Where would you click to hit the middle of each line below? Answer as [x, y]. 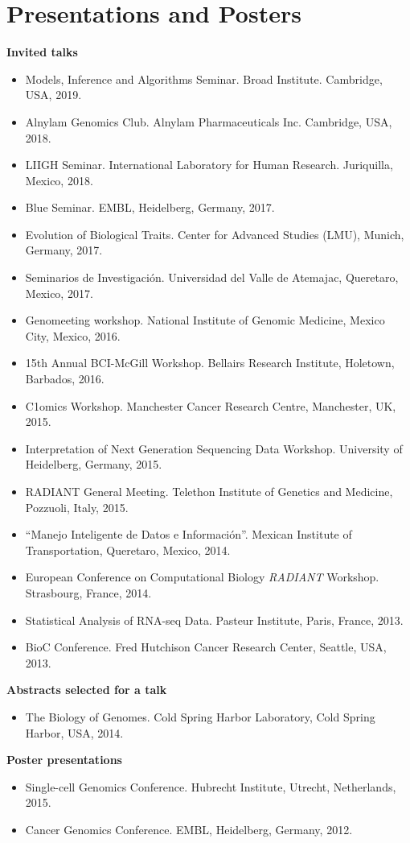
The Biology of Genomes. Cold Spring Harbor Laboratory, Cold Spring [200, 716]
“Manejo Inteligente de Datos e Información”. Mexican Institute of [189, 534]
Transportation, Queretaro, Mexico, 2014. [128, 550]
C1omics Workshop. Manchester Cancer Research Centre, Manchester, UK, [211, 405]
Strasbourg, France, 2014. [88, 592]
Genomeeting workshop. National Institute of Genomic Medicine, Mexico [205, 320]
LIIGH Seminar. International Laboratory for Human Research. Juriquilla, [209, 165]
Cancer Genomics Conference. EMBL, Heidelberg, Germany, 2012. [189, 829]
